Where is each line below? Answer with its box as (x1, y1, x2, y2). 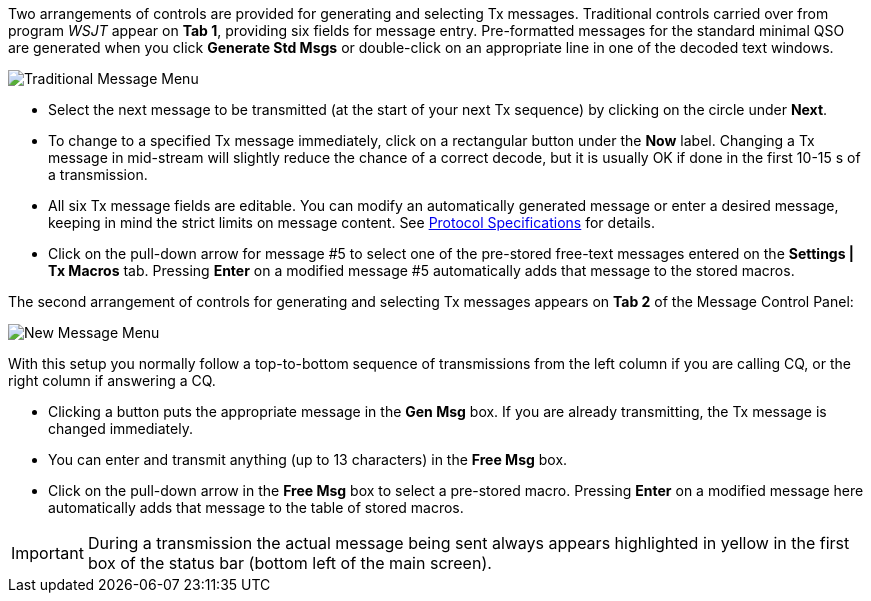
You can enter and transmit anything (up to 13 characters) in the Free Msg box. (48, 451, 568, 468)
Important (11, 543, 84, 563)
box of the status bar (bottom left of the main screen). (87, 553, 492, 573)
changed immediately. (48, 420, 193, 437)
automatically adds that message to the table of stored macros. (48, 499, 464, 516)
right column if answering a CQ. (8, 372, 216, 389)
